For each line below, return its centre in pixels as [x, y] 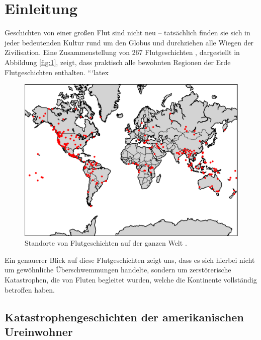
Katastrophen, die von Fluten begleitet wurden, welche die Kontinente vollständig [131, 280]
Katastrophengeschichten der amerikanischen [124, 317]
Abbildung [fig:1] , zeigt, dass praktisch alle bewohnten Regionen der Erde [118, 62]
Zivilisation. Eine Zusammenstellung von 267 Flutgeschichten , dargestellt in [122, 52]
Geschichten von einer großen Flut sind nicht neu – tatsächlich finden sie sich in [127, 33]
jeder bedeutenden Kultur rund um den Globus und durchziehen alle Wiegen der [129, 42]
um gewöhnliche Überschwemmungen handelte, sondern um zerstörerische [118, 270]
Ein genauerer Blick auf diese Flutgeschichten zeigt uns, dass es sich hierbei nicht [130, 260]
